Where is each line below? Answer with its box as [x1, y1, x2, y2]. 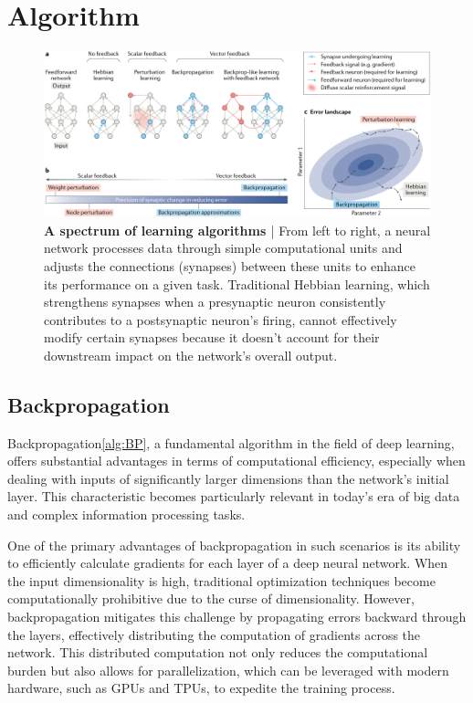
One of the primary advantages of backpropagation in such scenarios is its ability [7, 535, 461, 554]
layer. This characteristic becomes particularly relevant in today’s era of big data [7, 487, 460, 506]
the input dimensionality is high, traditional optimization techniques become [7, 571, 436, 590]
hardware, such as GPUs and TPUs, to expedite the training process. [7, 678, 395, 698]
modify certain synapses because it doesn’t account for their [44, 328, 380, 347]
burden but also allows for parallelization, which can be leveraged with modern [7, 660, 449, 679]
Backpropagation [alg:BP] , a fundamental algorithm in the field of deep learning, [7, 433, 455, 452]
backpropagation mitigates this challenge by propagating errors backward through [7, 607, 467, 626]
